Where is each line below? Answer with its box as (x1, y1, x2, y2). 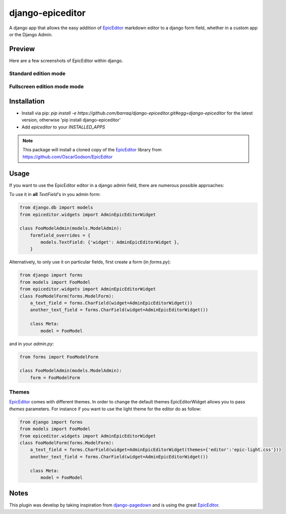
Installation (9, 97, 45, 105)
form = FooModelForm (30, 375, 80, 381)
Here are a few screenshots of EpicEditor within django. (9, 58, 124, 64)
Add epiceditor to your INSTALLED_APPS (21, 124, 105, 130)
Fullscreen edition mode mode (9, 83, 84, 90)
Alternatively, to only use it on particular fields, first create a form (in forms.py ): (9, 259, 171, 265)
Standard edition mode (9, 70, 66, 77)
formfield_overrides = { (30, 232, 91, 238)
